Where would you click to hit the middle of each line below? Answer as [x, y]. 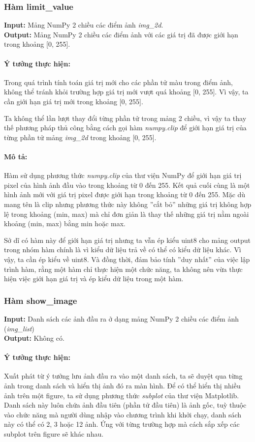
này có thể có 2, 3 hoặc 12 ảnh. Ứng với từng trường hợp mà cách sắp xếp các [122, 424]
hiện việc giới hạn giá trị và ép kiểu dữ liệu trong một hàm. [94, 279]
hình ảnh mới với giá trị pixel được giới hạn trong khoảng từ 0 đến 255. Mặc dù [125, 194]
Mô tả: [16, 156]
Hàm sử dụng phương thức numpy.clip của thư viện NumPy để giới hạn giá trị [123, 175]
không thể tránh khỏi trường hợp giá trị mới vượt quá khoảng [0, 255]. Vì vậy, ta [126, 92]
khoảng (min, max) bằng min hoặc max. [65, 223]
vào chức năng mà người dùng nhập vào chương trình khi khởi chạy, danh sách [123, 414]
